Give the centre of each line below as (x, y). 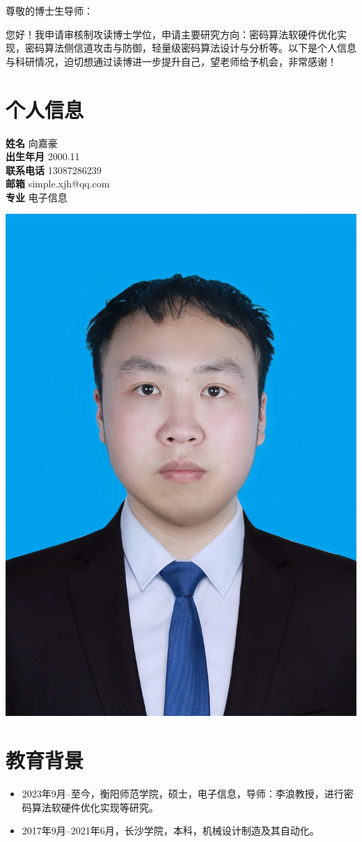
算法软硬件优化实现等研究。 (95, 807)
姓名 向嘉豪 (32, 142)
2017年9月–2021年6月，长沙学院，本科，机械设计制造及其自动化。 (171, 831)
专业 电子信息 (37, 197)
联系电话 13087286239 (54, 170)
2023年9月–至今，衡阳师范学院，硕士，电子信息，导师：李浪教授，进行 (183, 793)
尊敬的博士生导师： (49, 10)
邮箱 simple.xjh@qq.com (58, 184)
